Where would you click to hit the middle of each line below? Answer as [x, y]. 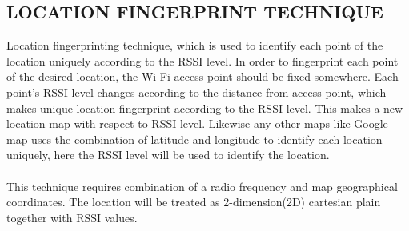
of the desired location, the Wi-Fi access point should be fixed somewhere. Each [202, 76]
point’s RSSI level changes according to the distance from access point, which [196, 92]
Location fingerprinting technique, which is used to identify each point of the [195, 45]
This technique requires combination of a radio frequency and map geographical [202, 186]
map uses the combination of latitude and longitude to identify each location [194, 139]
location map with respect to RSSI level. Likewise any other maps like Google [197, 123]
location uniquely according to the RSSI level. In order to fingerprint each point [202, 60]
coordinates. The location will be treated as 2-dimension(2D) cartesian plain [194, 202]
